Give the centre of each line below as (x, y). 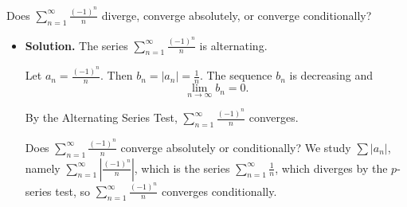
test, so (72, 191)
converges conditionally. (219, 191)
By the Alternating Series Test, (101, 117)
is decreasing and (331, 75)
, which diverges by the (331, 168)
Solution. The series (76, 45)
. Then (117, 75)
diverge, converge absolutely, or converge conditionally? (237, 15)
